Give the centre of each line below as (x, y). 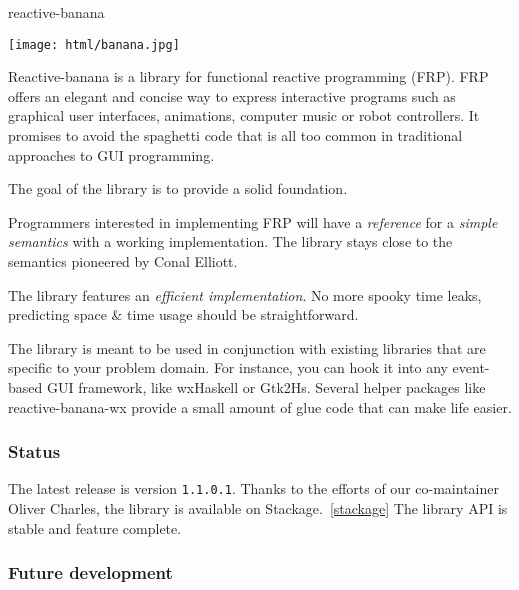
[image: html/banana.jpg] (94, 44)
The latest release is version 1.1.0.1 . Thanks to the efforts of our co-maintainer (253, 488)
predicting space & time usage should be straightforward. (183, 314)
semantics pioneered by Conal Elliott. (123, 261)
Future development (90, 572)
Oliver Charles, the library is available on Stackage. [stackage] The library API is (258, 508)
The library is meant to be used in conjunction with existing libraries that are (247, 347)
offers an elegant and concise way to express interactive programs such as (232, 95)
